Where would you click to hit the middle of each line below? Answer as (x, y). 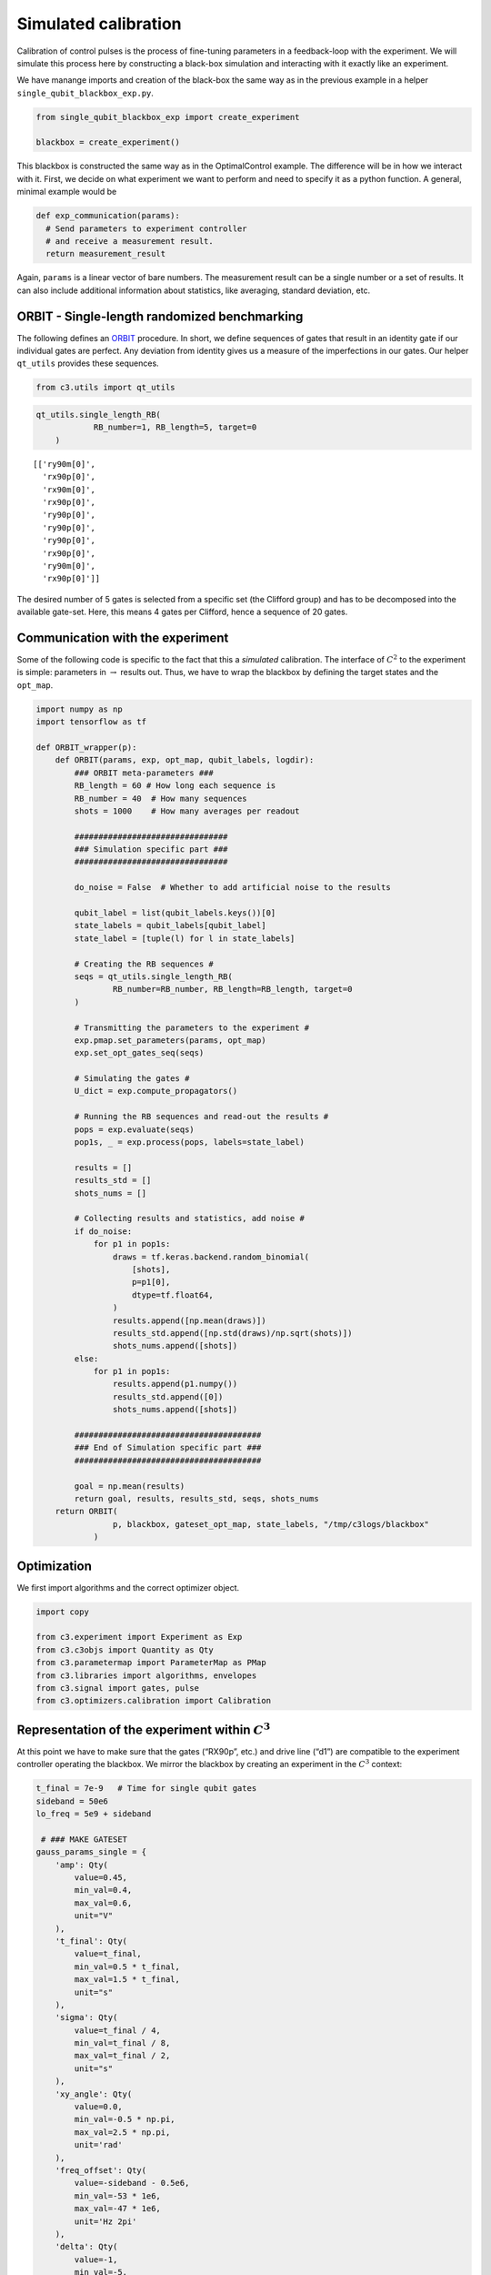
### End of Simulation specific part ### (168, 1448)
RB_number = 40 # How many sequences (160, 798)
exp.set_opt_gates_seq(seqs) (139, 1053)
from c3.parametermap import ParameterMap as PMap (151, 1663)
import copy (63, 1612)
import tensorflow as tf (91, 722)
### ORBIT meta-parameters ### (144, 773)
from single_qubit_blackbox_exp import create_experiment (168, 117)
